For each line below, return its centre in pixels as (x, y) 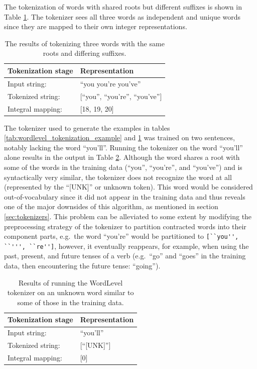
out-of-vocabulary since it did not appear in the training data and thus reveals (125, 196)
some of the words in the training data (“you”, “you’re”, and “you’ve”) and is (123, 167)
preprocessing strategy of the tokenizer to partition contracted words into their (125, 226)
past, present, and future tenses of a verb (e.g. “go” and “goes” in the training (125, 256)
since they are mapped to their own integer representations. (96, 26)
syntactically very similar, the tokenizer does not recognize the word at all (118, 177)
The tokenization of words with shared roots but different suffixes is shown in (123, 7)
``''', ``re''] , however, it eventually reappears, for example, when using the (126, 246)
